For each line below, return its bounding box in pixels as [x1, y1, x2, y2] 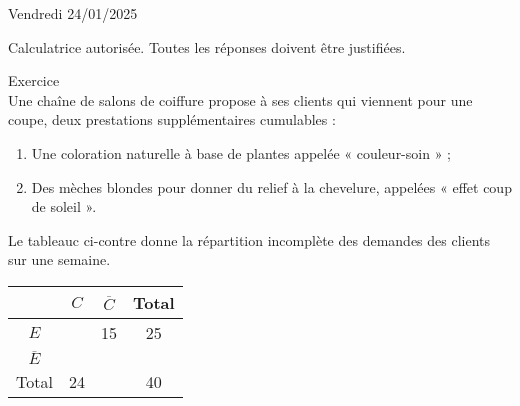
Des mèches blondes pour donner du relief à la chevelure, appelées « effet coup [31, 176, 512, 197]
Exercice [8, 70, 60, 91]
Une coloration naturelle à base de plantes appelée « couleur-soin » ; [31, 142, 451, 163]
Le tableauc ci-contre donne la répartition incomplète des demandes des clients [8, 229, 491, 250]
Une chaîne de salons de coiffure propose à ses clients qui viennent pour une [8, 89, 473, 110]
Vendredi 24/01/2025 [8, 3, 138, 23]
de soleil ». [31, 196, 97, 217]
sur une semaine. [8, 249, 111, 270]
